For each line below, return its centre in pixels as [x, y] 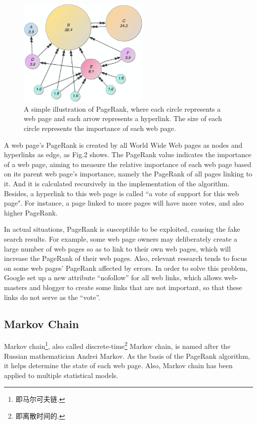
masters [16, 287]
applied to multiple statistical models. [61, 375]
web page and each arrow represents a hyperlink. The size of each [123, 118]
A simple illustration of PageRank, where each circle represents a [122, 108]
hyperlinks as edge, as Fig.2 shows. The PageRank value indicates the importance [128, 154]
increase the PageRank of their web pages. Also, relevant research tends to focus [126, 258]
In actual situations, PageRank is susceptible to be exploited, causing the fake [122, 229]
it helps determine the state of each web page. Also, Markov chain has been [118, 365]
